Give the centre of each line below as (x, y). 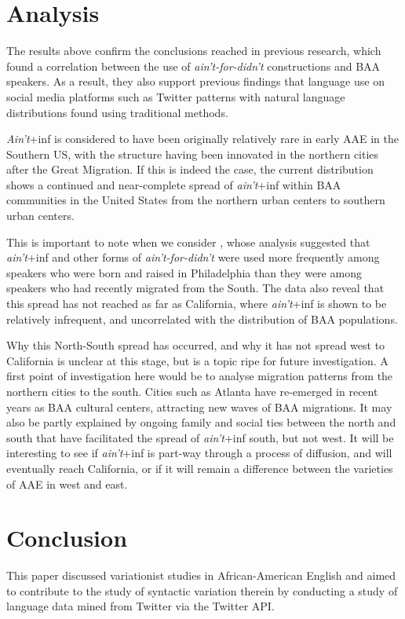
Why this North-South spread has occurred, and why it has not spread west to (196, 345)
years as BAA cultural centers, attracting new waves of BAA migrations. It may (199, 407)
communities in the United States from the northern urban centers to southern (196, 200)
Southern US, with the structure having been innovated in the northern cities (193, 154)
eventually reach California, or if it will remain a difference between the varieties (200, 468)
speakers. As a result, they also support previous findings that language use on (195, 81)
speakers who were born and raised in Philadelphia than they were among (184, 272)
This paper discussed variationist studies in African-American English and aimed (201, 575)
